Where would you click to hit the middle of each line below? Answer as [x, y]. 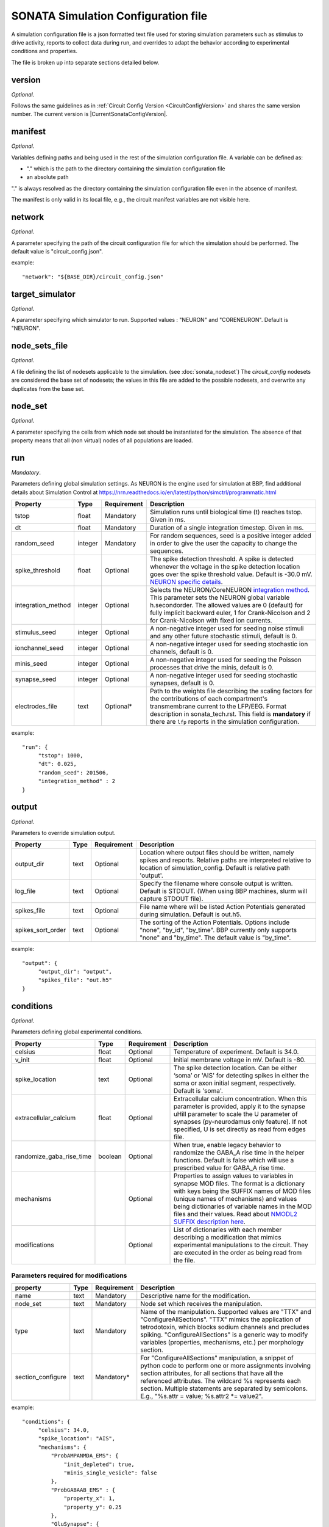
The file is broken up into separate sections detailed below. [85, 62]
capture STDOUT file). [171, 899]
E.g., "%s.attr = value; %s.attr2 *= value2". [202, 1396]
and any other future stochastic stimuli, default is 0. [224, 636]
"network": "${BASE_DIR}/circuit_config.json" [93, 277]
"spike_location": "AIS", [77, 1439]
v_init [22, 1060]
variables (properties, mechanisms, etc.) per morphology [222, 1343]
